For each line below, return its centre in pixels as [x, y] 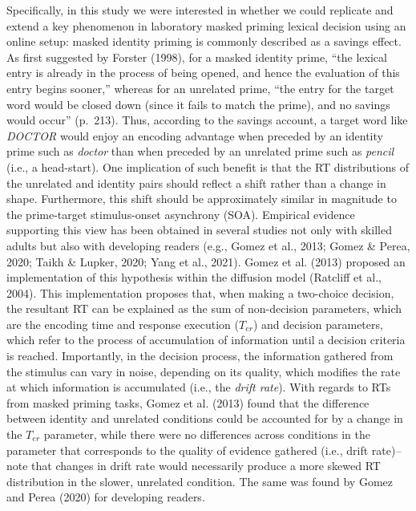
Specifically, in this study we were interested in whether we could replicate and [200, 10]
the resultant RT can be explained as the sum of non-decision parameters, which [204, 308]
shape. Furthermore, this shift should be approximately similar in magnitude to [202, 199]
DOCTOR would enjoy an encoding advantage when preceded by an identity [195, 135]
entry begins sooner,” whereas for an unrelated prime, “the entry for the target [200, 88]
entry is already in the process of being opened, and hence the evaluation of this [203, 73]
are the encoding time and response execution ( [123, 324]
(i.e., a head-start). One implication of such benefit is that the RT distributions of [208, 166]
